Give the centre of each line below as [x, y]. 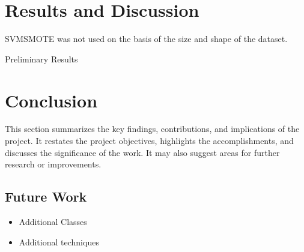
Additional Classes [53, 222]
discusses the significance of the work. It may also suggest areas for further [142, 152]
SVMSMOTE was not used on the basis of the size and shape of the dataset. [146, 39]
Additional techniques [59, 241]
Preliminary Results [41, 58]
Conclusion [51, 100]
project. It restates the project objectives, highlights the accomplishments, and [149, 141]
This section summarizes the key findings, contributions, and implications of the [152, 129]
